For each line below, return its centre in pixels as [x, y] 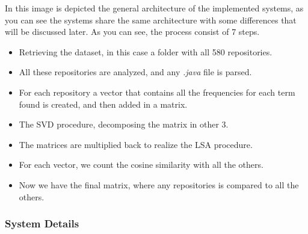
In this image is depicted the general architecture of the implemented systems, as [154, 8]
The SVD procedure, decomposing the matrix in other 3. [124, 124]
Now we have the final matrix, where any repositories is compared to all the [159, 184]
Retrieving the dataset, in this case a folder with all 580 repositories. [146, 51]
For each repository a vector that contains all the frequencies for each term [157, 92]
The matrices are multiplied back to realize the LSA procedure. [136, 144]
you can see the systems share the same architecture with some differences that [151, 20]
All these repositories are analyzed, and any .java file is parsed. [135, 72]
